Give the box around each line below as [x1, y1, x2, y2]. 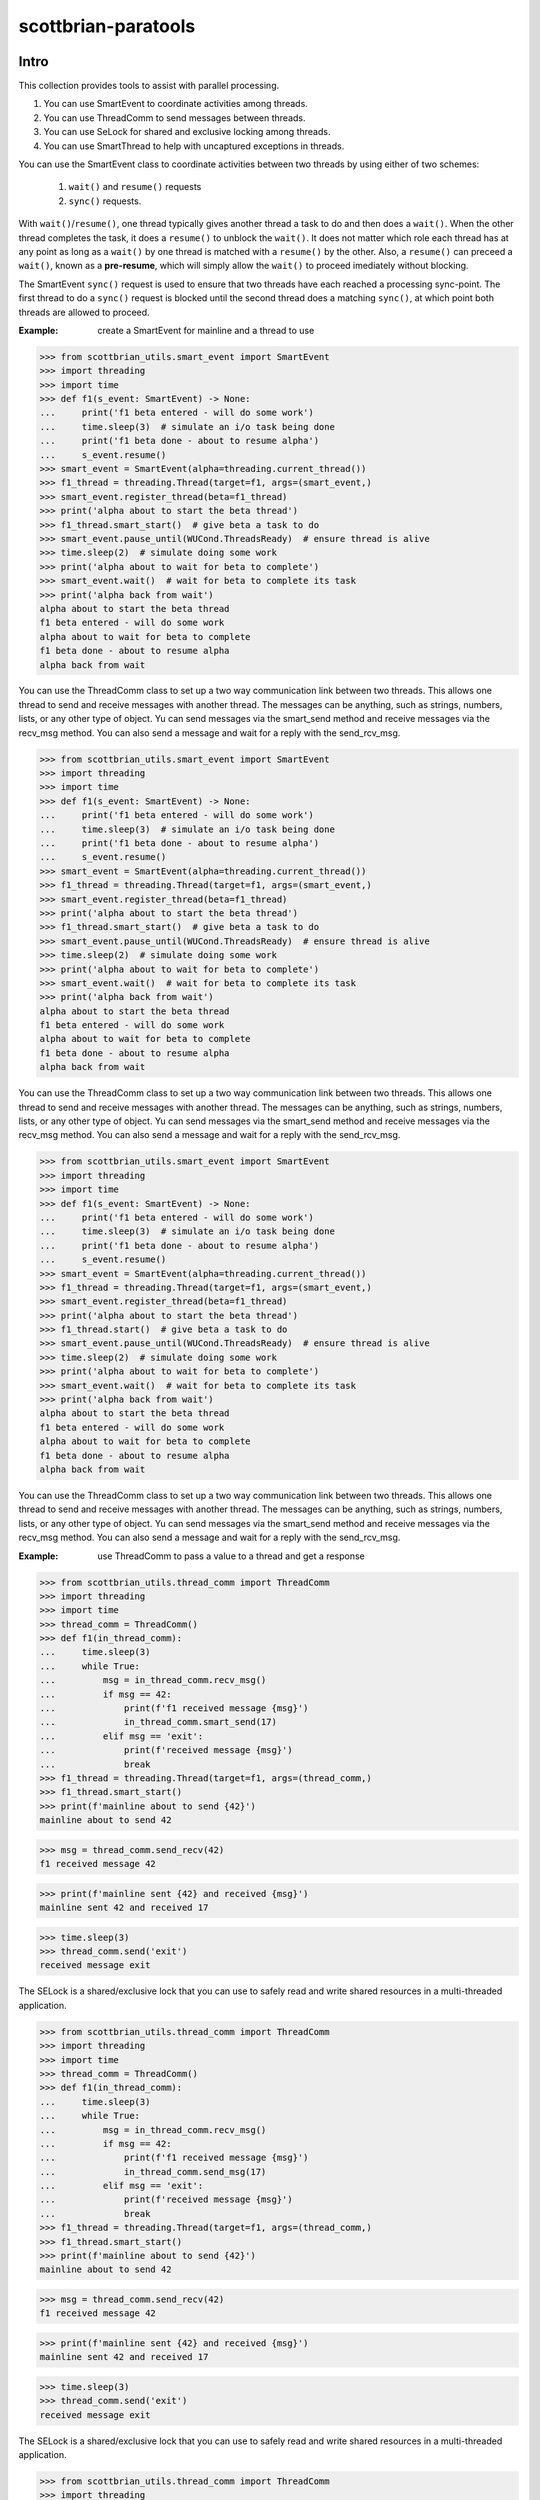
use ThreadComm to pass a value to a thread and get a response [97, 1550, 365, 1562]
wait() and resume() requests [68, 181, 202, 193]
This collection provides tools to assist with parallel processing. [18, 80, 280, 92]
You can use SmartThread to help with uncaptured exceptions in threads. [43, 140, 345, 152]
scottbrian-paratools [18, 15, 196, 37]
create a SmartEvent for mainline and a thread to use [97, 324, 315, 336]
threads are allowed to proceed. [18, 306, 150, 318]
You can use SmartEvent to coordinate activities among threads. [43, 98, 309, 110]
